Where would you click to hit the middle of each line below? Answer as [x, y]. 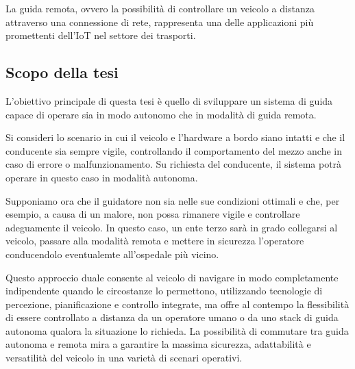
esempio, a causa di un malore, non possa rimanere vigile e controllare [153, 214]
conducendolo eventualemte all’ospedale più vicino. [112, 254]
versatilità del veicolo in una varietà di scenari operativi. [124, 358]
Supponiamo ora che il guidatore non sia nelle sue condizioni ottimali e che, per [173, 200]
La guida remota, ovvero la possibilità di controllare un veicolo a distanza [160, 8]
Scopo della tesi [62, 72]
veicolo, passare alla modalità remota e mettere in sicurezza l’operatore [155, 241]
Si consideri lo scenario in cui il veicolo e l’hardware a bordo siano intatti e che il [175, 137]
